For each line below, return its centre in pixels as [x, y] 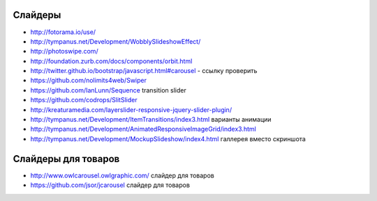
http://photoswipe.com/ [64, 51]
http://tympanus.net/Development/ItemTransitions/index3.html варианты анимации [151, 120]
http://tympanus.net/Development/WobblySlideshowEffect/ [116, 41]
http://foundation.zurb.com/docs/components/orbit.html [111, 61]
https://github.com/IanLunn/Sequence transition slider [108, 90]
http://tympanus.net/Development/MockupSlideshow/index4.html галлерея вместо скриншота [168, 138]
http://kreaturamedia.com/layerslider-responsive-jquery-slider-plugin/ [131, 110]
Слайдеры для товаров [66, 159]
